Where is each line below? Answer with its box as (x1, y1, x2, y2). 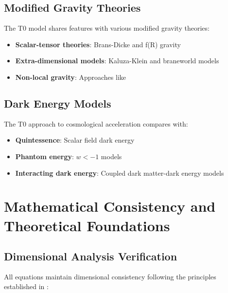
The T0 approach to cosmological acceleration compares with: (4, 118, 188, 128)
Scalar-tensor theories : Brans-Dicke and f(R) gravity (15, 39, 181, 49)
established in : (4, 281, 49, 291)
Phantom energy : (15, 151, 74, 161)
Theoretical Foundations (4, 215, 170, 235)
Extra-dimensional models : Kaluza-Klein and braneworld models (15, 55, 219, 66)
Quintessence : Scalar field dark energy (15, 135, 135, 145)
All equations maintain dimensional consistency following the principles (4, 271, 216, 281)
